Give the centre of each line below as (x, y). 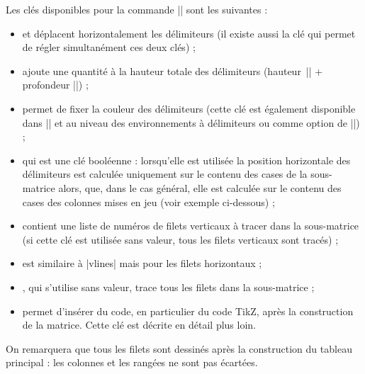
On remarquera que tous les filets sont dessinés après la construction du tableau (179, 348)
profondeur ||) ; (55, 85)
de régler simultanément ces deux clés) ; (109, 47)
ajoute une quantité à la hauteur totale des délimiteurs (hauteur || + (173, 70)
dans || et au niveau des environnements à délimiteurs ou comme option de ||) (191, 122)
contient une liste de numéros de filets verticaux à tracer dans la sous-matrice (191, 226)
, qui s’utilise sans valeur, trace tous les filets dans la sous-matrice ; (168, 287)
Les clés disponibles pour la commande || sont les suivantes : (137, 9)
